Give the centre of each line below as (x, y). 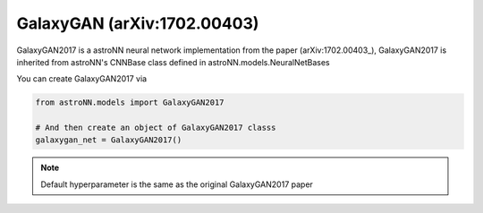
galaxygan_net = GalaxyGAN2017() (109, 140)
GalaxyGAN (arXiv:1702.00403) (138, 23)
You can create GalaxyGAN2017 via (82, 79)
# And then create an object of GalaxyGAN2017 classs (156, 128)
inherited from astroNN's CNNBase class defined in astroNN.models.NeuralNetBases (173, 62)
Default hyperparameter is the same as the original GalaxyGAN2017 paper (177, 184)
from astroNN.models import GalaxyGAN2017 (130, 102)
